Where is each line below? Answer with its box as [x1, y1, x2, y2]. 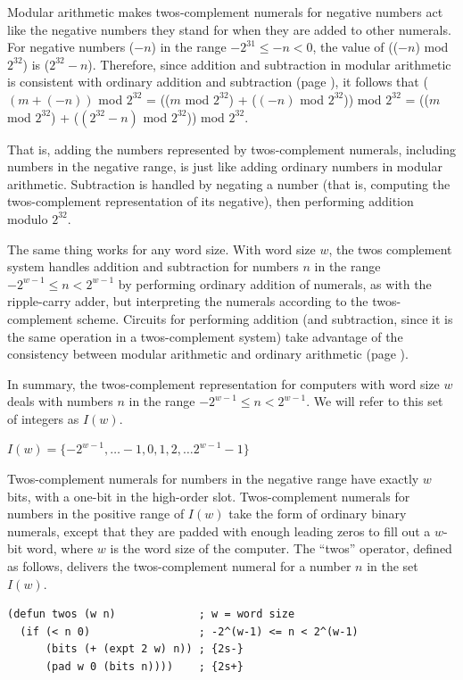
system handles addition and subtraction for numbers [7, 257, 299, 276]
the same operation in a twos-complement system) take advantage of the [7, 327, 403, 345]
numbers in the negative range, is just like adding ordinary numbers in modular [7, 157, 442, 176]
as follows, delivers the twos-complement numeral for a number [7, 557, 351, 576]
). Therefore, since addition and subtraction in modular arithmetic [87, 54, 451, 73]
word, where [26, 539, 94, 558]
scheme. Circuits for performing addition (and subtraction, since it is [77, 309, 453, 328]
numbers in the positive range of [7, 504, 185, 523]
